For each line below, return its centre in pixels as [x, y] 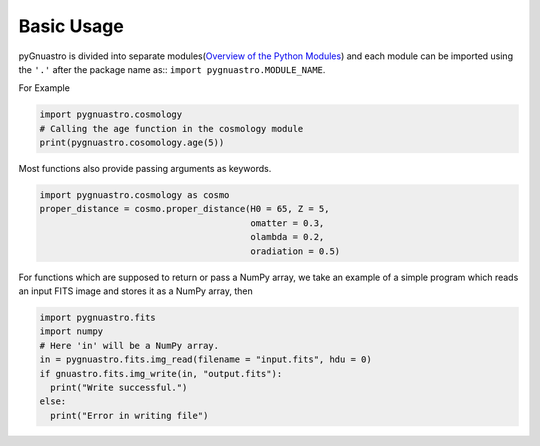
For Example [44, 88]
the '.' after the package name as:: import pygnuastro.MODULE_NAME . [172, 69]
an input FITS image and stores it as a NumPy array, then [136, 291]
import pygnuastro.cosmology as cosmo [134, 195]
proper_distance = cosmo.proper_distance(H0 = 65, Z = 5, [184, 209]
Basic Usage [71, 26]
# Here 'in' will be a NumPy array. [129, 345]
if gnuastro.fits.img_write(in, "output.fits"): [161, 373]
